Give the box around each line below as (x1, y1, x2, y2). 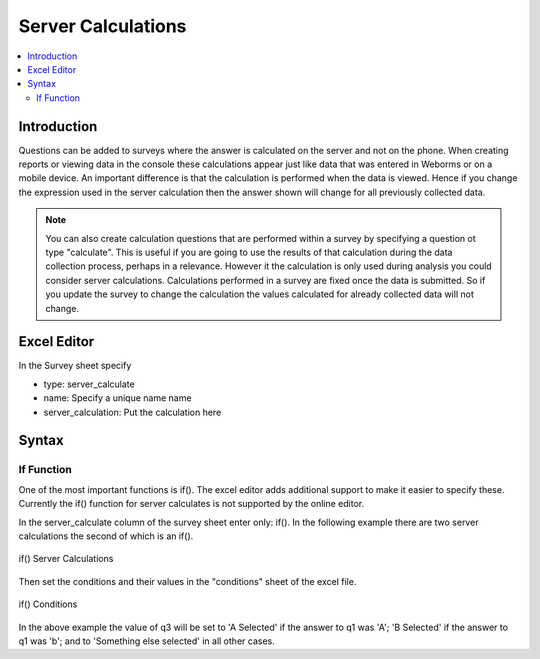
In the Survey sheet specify (18, 360, 132, 372)
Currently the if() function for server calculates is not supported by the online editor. (18, 498, 365, 510)
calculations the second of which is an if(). (18, 530, 194, 542)
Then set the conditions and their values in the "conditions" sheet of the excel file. (18, 575, 357, 587)
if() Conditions (18, 598, 78, 610)
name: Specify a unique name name (43, 392, 192, 404)
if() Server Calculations (18, 553, 114, 565)
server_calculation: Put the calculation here (43, 406, 222, 418)
